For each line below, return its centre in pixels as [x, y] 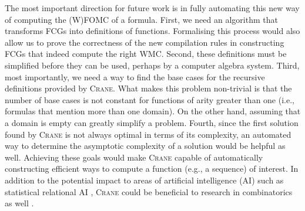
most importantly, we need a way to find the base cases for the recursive [135, 76]
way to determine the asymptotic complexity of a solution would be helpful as [145, 146]
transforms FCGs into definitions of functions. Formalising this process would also [152, 31]
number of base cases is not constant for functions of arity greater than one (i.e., [150, 99]
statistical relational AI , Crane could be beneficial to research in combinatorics [149, 191]
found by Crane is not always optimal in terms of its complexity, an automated [148, 134]
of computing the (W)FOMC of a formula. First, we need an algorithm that [141, 19]
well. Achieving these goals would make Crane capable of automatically [134, 157]
